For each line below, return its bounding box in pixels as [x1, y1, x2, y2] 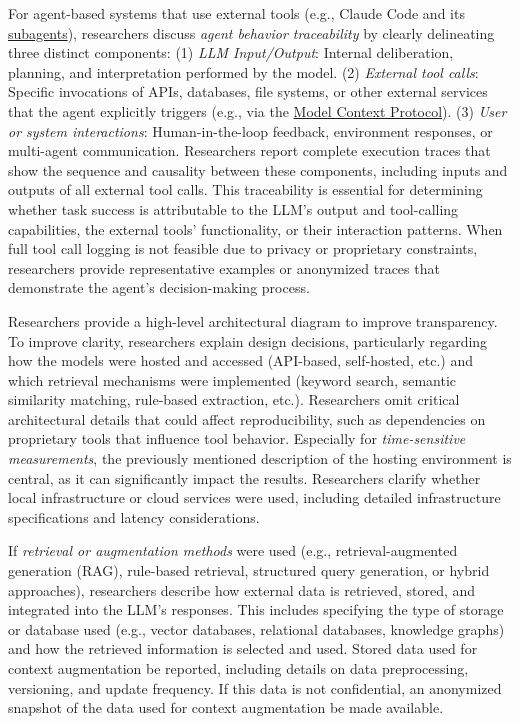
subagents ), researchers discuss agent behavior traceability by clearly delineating [8, 22, 495, 43]
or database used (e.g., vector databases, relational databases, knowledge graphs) [8, 618, 505, 639]
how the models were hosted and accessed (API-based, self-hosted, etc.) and [8, 350, 474, 371]
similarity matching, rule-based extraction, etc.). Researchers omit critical [8, 389, 460, 410]
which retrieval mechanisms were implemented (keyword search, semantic [8, 369, 457, 390]
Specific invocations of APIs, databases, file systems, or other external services [8, 81, 488, 102]
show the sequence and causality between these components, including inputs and [8, 159, 508, 180]
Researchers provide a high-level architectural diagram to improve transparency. [8, 310, 498, 331]
